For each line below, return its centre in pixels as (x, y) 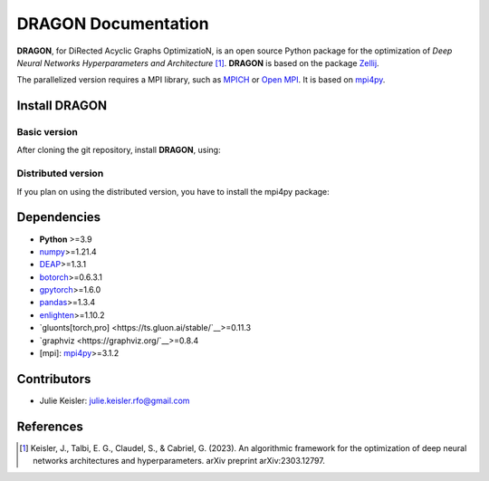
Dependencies (59, 217)
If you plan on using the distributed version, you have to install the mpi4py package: (173, 191)
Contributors (54, 379)
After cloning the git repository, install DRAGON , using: (119, 150)
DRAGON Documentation (113, 24)
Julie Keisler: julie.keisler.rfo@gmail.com (115, 400)
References (50, 426)
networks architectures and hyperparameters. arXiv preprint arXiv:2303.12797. (179, 461)
